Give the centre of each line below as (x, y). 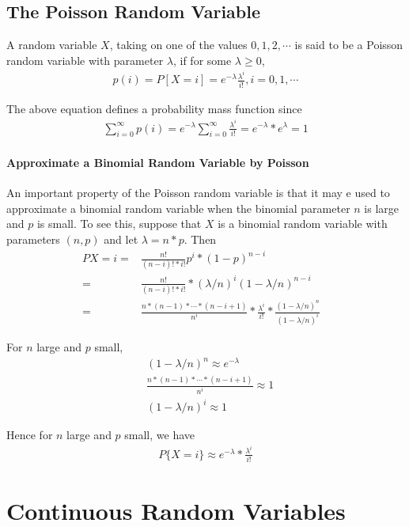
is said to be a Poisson (349, 45)
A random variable (52, 45)
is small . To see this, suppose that (119, 224)
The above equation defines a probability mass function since (154, 108)
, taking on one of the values (178, 45)
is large (382, 208)
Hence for (30, 435)
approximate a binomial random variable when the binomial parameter (178, 208)
